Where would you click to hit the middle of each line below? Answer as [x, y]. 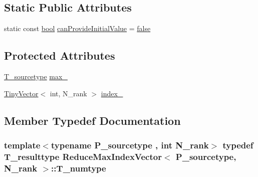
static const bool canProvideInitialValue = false [77, 28]
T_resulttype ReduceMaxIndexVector [83, 156]
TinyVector [21, 93]
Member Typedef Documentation [92, 120]
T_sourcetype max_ [36, 76]
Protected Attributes [60, 55]
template [22, 145]
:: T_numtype [79, 168]
